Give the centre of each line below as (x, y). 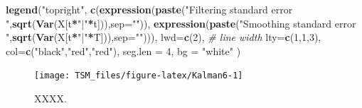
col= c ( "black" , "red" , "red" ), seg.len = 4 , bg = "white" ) (123, 50)
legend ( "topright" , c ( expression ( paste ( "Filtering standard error (149, 9)
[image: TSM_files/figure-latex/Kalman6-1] (139, 76)
